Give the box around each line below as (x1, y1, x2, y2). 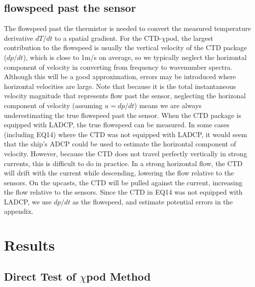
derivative (4, 32, 33, 43)
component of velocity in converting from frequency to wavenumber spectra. (4, 61, 232, 72)
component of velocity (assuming (4, 100, 102, 110)
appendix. (4, 206, 33, 216)
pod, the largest (166, 32, 213, 43)
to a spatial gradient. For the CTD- (54, 32, 162, 43)
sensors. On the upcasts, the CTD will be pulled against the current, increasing (4, 177, 243, 187)
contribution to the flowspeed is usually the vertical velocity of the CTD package (4, 42, 247, 53)
